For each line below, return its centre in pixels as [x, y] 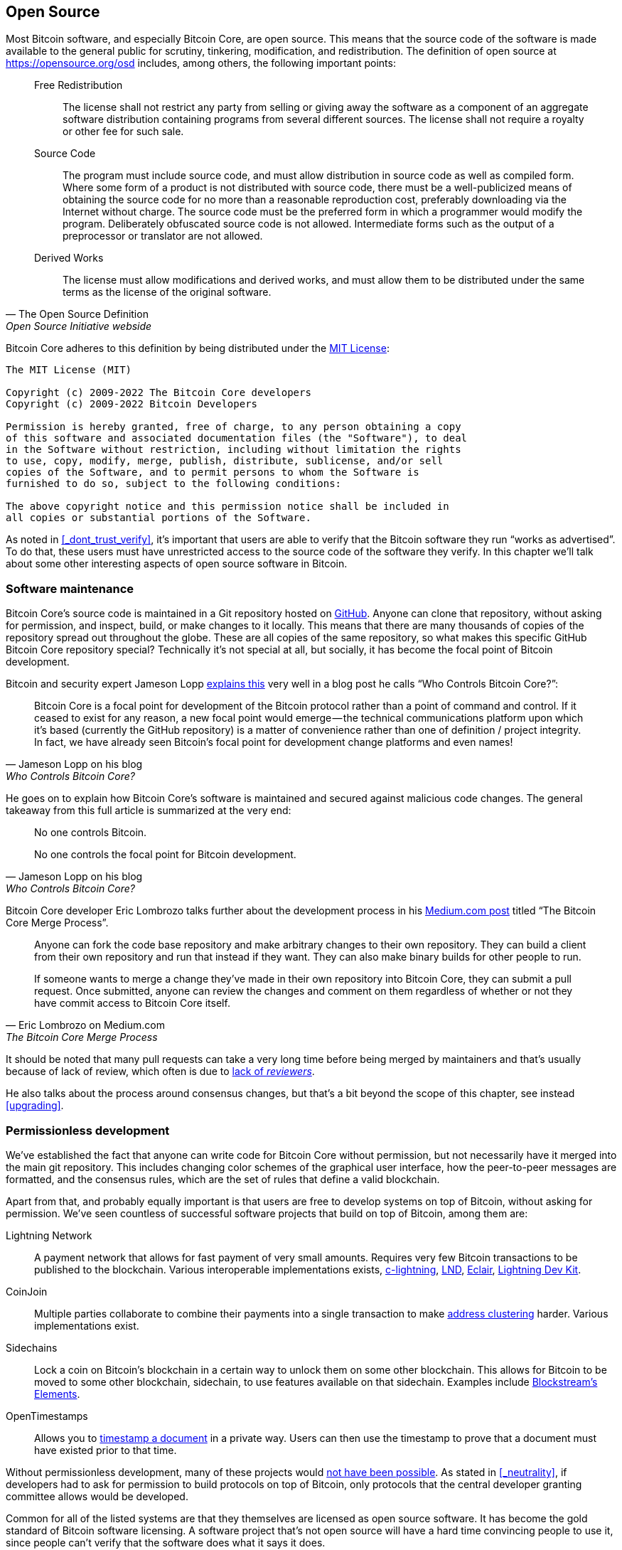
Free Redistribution [79, 85]
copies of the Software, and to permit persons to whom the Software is [213, 472]
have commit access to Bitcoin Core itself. [132, 1003]
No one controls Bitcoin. [91, 833]
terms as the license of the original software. [167, 292]
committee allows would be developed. [97, 1496]
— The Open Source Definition [77, 314]
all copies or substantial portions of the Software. [159, 518]
